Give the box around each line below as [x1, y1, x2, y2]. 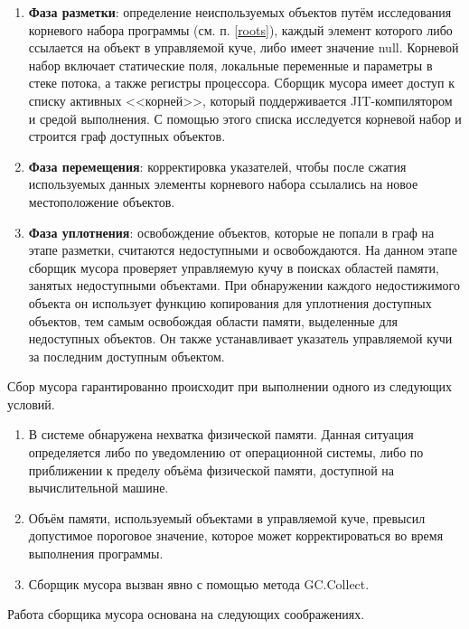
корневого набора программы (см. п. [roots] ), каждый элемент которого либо [28, 20, 453, 39]
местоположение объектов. [28, 192, 175, 211]
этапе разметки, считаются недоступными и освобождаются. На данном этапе [28, 240, 457, 259]
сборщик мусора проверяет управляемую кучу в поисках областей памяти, [28, 258, 439, 277]
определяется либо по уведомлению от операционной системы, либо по [28, 443, 424, 462]
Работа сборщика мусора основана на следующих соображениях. [7, 605, 365, 624]
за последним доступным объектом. [28, 346, 225, 365]
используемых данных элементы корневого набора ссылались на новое [28, 174, 418, 193]
